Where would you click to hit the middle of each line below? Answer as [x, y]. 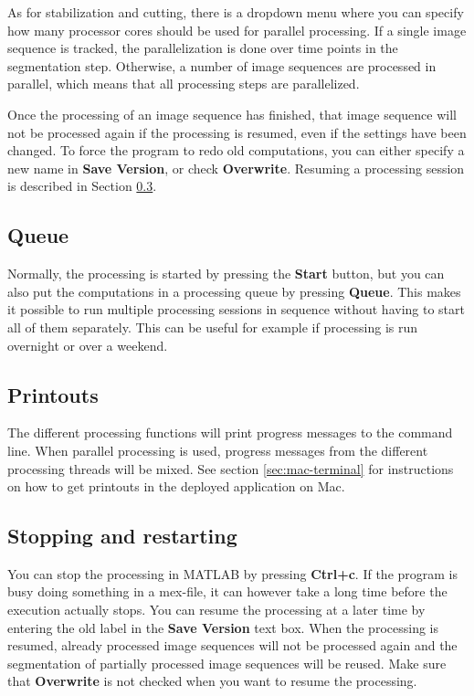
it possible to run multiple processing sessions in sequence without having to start [236, 309]
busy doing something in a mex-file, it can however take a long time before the [227, 591]
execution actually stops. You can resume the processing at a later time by [216, 610]
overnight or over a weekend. [88, 345]
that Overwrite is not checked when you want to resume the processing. [212, 681]
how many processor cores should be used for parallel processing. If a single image [237, 30]
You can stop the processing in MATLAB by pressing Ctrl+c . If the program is [233, 573]
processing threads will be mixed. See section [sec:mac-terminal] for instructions [231, 468]
